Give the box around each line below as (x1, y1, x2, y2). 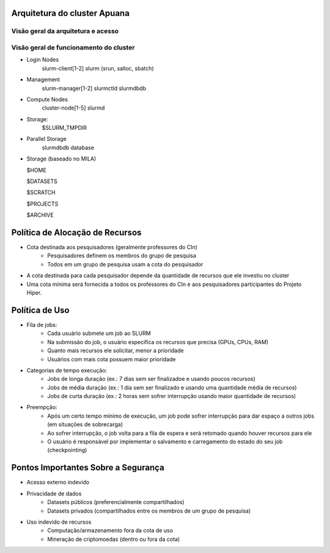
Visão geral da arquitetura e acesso (11, 27, 119, 36)
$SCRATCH (26, 189, 56, 196)
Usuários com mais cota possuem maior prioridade (47, 355, 176, 363)
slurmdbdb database (42, 144, 95, 151)
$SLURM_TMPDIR (42, 124, 87, 132)
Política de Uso (11, 305, 70, 315)
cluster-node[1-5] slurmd (42, 104, 105, 111)
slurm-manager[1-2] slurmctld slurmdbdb (42, 85, 147, 92)
